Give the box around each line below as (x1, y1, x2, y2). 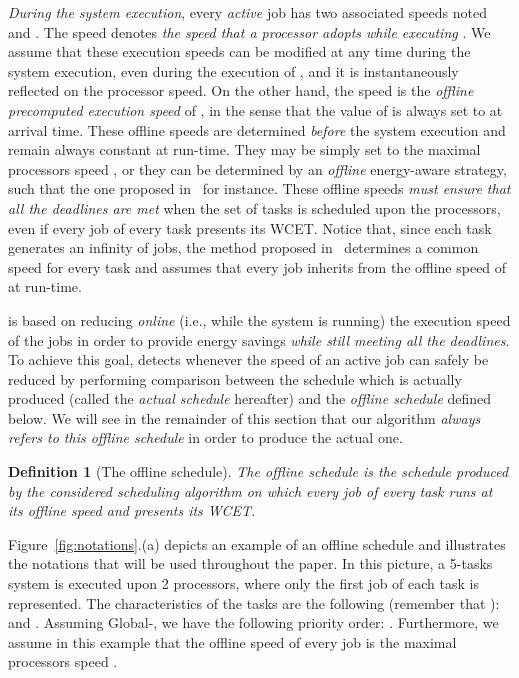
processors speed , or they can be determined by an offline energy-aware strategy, (8, 158, 507, 179)
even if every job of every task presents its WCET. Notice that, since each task (8, 217, 492, 238)
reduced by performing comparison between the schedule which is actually (8, 368, 462, 389)
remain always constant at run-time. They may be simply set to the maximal (8, 139, 481, 160)
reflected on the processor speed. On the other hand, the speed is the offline (8, 80, 474, 101)
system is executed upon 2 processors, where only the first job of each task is (8, 573, 479, 594)
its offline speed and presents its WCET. (8, 500, 256, 521)
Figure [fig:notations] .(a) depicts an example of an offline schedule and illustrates (8, 533, 506, 554)
